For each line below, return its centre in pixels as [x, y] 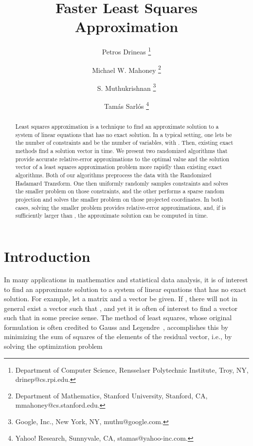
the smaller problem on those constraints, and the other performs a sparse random [120, 191]
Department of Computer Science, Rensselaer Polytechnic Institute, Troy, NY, [132, 369]
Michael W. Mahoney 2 [126, 69]
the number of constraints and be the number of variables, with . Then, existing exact [124, 143]
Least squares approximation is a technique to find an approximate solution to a [117, 127]
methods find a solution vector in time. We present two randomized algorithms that [121, 151]
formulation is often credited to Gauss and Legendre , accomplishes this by [116, 327]
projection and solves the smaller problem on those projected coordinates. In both [119, 199]
